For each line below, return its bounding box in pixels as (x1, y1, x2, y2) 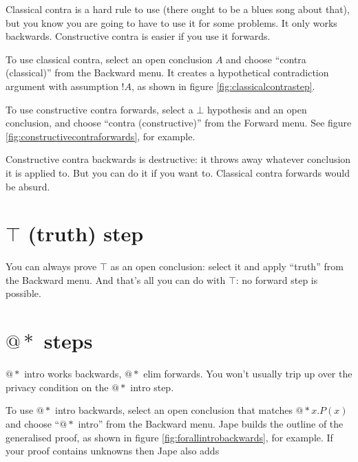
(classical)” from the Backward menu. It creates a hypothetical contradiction (6, 65, 329, 80)
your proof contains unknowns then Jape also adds (6, 443, 220, 458)
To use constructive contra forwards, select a (6, 102, 193, 116)
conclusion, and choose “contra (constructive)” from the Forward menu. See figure (6, 115, 352, 130)
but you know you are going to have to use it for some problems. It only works (6, 15, 337, 30)
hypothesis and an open (207, 102, 307, 116)
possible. (6, 286, 41, 300)
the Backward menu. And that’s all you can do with (6, 272, 226, 287)
